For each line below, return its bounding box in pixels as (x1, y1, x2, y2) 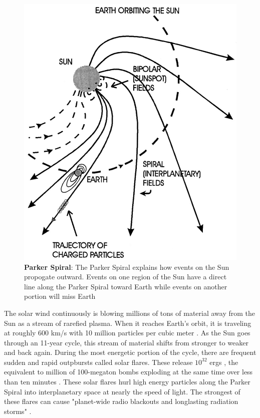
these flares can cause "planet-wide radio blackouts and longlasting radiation (4, 396, 238, 406)
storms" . (4, 405, 32, 416)
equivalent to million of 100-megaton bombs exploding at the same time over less (4, 366, 253, 377)
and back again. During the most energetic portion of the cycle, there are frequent (4, 347, 256, 357)
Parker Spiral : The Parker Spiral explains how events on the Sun (24, 261, 229, 272)
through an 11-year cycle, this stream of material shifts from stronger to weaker (4, 337, 248, 347)
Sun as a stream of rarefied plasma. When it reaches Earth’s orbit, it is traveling (4, 317, 251, 328)
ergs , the (209, 356, 238, 367)
